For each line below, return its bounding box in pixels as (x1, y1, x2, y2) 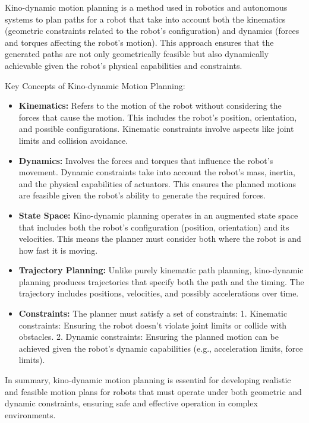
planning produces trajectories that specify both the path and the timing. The (18, 275, 304, 288)
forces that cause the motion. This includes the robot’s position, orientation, (18, 111, 297, 123)
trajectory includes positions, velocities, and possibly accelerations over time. (18, 287, 299, 299)
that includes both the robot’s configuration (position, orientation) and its (18, 220, 289, 233)
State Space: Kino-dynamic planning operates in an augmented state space (18, 209, 298, 221)
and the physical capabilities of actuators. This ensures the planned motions (18, 177, 296, 190)
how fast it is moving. (18, 244, 98, 256)
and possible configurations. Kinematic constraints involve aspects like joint (18, 122, 294, 135)
